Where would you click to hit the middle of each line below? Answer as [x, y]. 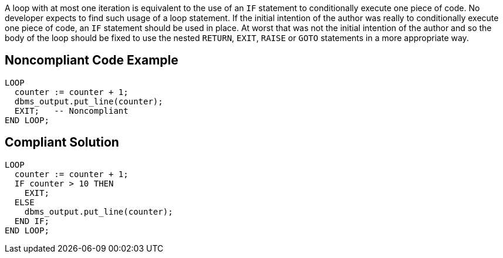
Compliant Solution [62, 142]
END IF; [32, 221]
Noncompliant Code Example [92, 60]
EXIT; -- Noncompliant [71, 111]
